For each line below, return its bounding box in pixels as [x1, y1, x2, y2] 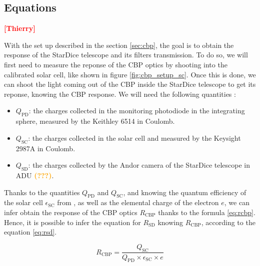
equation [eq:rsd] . [4, 227, 57, 237]
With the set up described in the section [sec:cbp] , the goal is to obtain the [4, 39, 234, 50]
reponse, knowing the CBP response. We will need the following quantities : [4, 88, 236, 99]
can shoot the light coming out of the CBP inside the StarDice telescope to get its [4, 79, 256, 89]
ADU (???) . [15, 170, 54, 180]
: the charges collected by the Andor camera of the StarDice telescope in [28, 160, 250, 170]
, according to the [201, 217, 255, 227]
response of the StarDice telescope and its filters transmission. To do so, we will [4, 49, 248, 60]
